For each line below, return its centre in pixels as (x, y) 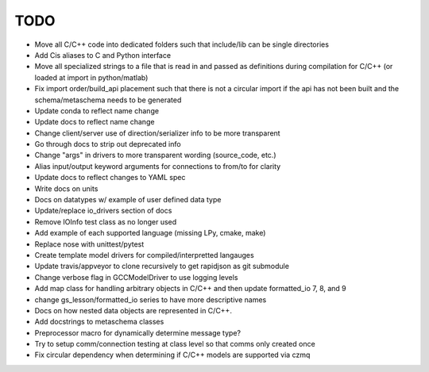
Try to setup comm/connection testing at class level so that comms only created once (175, 344)
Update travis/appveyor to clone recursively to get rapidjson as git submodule (162, 267)
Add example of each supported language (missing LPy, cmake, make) (150, 233)
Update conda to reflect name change (97, 110)
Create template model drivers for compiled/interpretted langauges (144, 255)
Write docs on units (66, 188)
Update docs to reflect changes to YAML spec (110, 178)
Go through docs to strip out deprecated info (108, 144)
